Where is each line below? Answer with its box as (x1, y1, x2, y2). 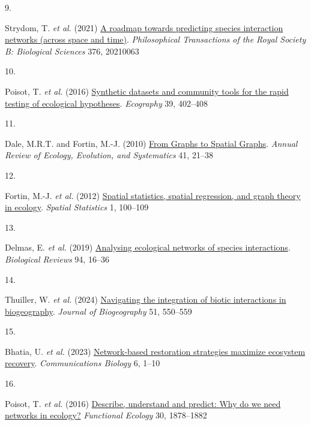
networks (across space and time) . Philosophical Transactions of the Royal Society (5, 33, 306, 46)
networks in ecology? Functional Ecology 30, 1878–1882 (5, 409, 207, 421)
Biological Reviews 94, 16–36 (5, 252, 109, 265)
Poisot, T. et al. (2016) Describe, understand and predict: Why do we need (5, 397, 281, 409)
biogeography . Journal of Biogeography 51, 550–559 (5, 305, 192, 317)
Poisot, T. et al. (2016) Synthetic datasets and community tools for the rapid (5, 85, 289, 97)
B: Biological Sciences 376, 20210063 (5, 44, 139, 57)
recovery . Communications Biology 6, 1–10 (5, 357, 160, 369)
